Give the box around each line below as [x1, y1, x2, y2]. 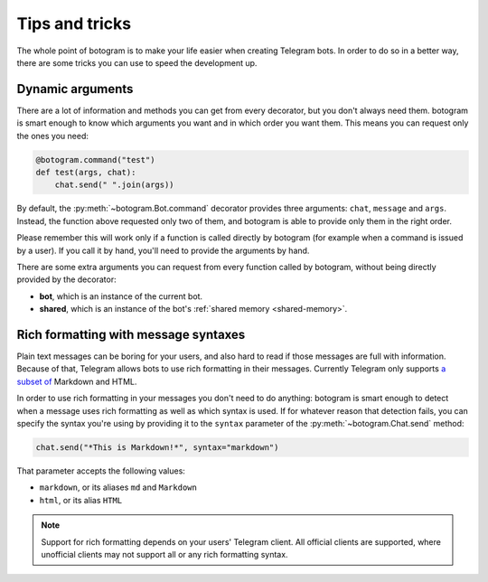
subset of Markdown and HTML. [16, 376, 137, 387]
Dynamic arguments [16, 81, 134, 97]
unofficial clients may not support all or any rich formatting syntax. [41, 549, 288, 559]
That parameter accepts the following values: [16, 465, 185, 476]
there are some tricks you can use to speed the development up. [16, 57, 258, 68]
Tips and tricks [16, 14, 131, 33]
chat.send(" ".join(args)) [54, 180, 175, 190]
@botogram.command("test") [35, 155, 155, 164]
